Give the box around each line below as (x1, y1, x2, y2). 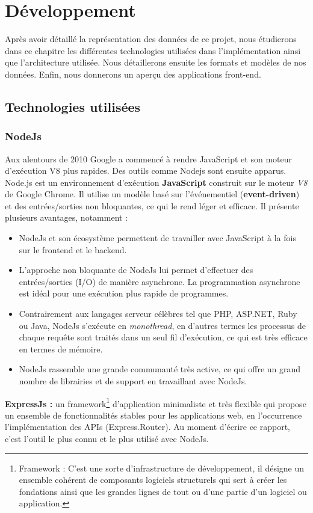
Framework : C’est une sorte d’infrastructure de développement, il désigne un (19, 461, 305, 474)
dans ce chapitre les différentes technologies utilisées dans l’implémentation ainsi (5, 44, 301, 57)
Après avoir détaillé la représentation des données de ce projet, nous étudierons (5, 32, 297, 45)
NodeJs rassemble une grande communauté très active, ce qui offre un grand (19, 363, 301, 375)
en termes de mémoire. (19, 342, 103, 355)
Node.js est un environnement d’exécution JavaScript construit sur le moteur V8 (5, 176, 308, 188)
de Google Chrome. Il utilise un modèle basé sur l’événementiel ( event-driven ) (5, 188, 300, 200)
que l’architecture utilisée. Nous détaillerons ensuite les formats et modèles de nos (5, 56, 306, 69)
